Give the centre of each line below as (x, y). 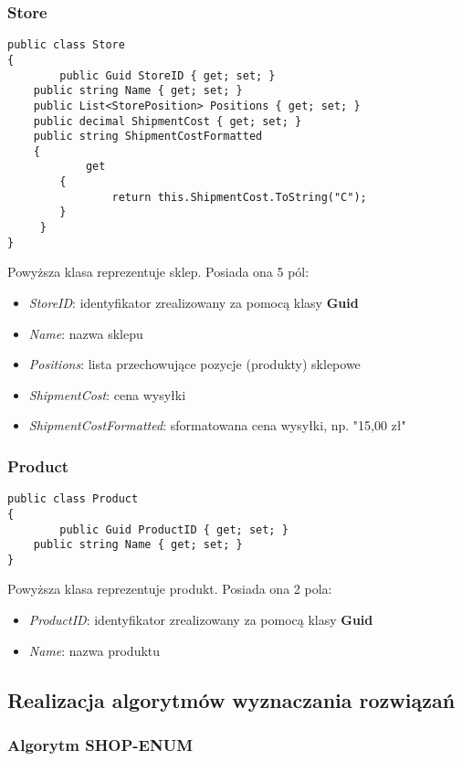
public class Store (66, 45)
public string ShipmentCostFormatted (148, 137)
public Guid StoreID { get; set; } (168, 75)
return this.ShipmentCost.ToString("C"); (239, 197)
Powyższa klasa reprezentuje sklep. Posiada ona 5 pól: (158, 272)
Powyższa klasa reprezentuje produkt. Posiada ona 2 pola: (170, 589)
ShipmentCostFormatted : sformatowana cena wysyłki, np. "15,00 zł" (217, 425)
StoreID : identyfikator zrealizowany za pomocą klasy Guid (194, 302)
